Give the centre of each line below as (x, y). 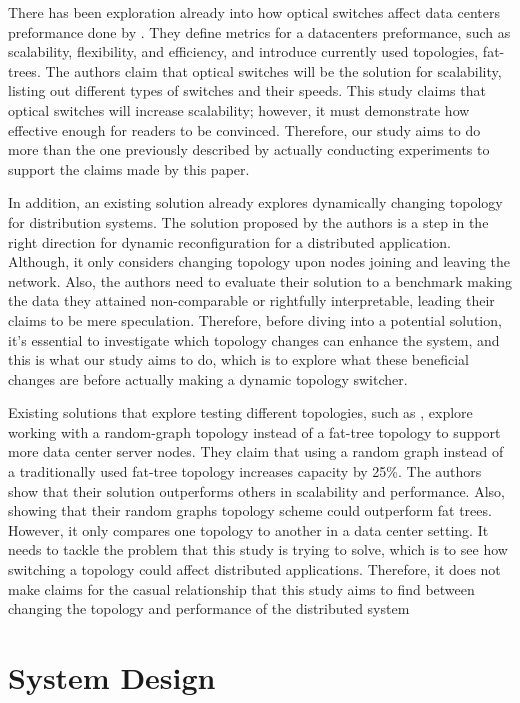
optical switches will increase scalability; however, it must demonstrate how (239, 109)
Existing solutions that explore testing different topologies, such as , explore (240, 412)
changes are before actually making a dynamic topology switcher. (208, 378)
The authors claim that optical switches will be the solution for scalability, (273, 70)
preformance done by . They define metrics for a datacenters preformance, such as (259, 31)
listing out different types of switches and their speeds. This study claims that (247, 90)
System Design (112, 677)
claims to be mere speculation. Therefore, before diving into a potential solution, (255, 319)
